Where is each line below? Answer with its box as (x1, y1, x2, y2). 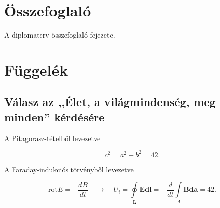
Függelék (4, 59, 68, 80)
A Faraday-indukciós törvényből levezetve (4, 164, 134, 175)
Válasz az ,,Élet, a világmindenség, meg (4, 94, 216, 110)
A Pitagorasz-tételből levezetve (4, 132, 101, 143)
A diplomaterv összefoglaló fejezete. (4, 29, 115, 40)
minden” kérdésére (4, 109, 105, 124)
